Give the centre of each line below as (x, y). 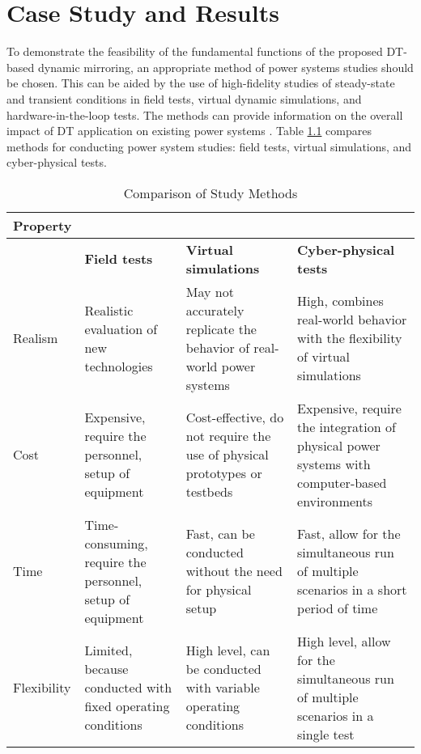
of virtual (324, 357)
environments (335, 501)
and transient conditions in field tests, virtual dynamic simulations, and (184, 98)
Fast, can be (220, 534)
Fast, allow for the (349, 534)
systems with (334, 464)
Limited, (108, 650)
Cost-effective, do (235, 417)
